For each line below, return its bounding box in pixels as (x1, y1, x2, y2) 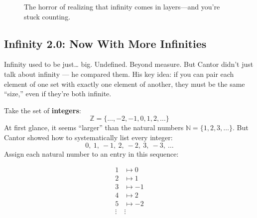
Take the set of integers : (4, 105, 81, 115)
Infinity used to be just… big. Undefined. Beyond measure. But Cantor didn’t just (4, 59, 254, 69)
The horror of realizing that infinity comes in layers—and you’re (24, 1, 220, 11)
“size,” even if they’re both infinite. (4, 88, 112, 99)
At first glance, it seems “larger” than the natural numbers (4, 122, 184, 133)
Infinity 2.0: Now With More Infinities (4, 35, 207, 51)
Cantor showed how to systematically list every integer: (4, 132, 173, 142)
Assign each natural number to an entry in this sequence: (4, 148, 179, 159)
